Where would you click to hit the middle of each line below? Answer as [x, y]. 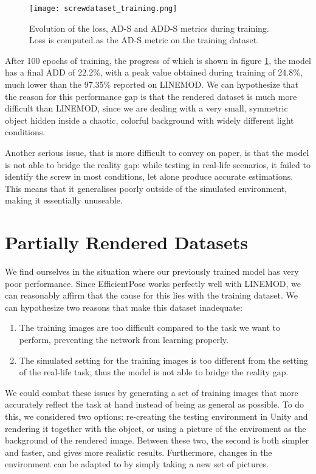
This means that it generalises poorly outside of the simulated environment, [146, 188]
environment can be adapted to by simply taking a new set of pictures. [137, 464]
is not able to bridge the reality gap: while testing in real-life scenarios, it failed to [158, 164]
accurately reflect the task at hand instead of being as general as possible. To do [155, 404]
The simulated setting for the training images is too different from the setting [163, 360]
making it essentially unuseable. [64, 200]
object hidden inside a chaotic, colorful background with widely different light [149, 120]
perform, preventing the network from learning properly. [124, 340]
